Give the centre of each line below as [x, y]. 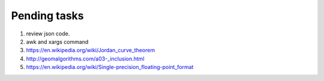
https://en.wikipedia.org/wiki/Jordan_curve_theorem [91, 50]
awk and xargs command [57, 41]
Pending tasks [47, 16]
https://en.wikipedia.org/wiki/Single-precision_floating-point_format [110, 67]
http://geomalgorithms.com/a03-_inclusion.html [85, 58]
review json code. [48, 34]
